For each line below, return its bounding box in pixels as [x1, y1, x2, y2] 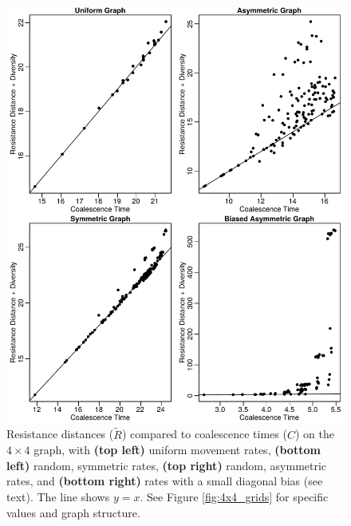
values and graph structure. [6, 504, 140, 520]
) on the [294, 425, 334, 442]
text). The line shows [6, 488, 110, 505]
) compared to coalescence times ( [121, 425, 287, 442]
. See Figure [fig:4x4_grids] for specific [140, 488, 329, 505]
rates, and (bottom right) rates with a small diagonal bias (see [6, 473, 323, 489]
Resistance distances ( [6, 425, 114, 442]
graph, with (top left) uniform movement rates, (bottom [34, 441, 321, 458]
